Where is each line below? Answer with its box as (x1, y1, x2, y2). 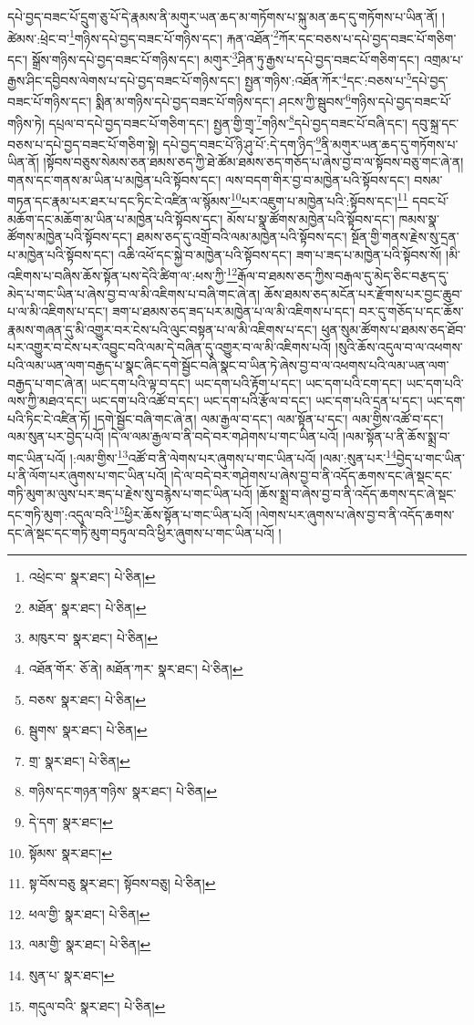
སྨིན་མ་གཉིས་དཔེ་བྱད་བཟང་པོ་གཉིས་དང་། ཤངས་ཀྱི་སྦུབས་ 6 (95, 89, 351, 110)
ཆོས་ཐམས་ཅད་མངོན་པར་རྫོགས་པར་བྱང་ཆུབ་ (263, 284, 463, 303)
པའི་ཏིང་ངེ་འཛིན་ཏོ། (7, 409, 90, 428)
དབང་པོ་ (412, 191, 449, 210)
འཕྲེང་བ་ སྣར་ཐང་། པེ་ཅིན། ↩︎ (28, 567, 156, 586)
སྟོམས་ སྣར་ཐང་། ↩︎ (28, 843, 112, 862)
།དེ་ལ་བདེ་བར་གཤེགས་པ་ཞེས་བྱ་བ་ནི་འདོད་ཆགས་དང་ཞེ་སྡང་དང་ (170, 466, 452, 485)
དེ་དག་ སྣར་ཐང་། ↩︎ (28, 812, 113, 831)
